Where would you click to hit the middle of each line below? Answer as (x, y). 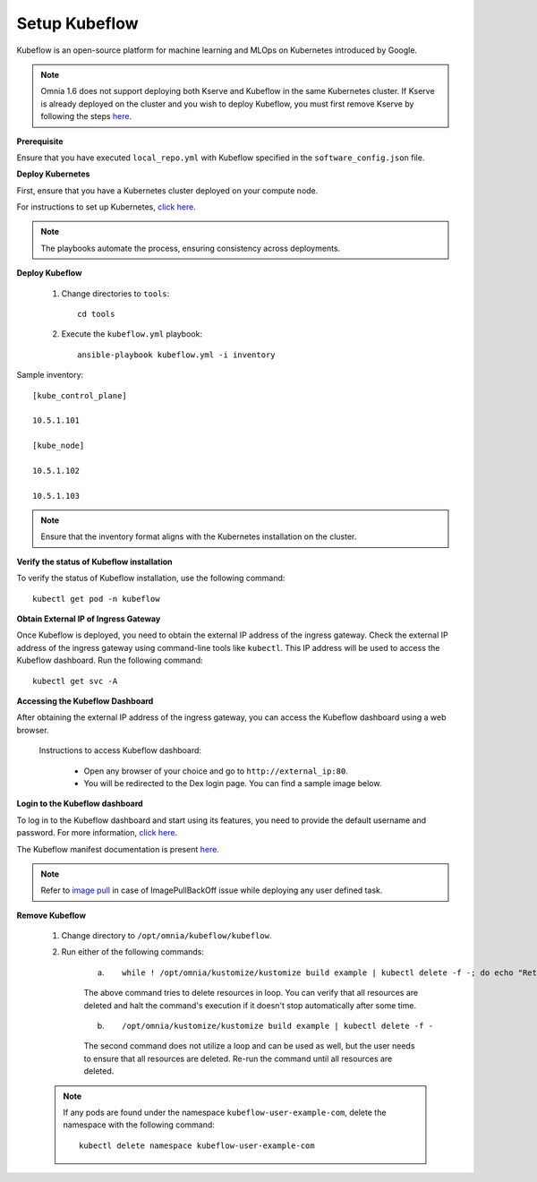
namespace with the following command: (139, 1125)
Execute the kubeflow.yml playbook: (132, 334)
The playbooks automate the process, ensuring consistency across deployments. (191, 248)
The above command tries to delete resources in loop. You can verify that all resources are (251, 993)
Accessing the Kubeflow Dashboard (85, 701)
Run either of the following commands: (133, 952)
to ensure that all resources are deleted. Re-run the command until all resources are (238, 1058)
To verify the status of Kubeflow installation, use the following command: (151, 578)
